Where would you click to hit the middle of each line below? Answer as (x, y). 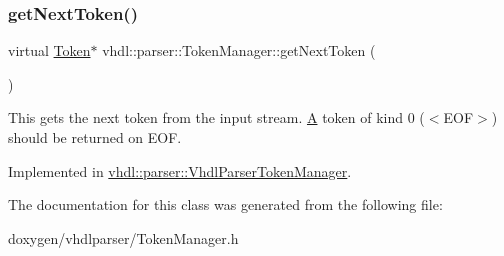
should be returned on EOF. (95, 137)
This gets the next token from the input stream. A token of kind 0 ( (216, 117)
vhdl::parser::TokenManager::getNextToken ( (239, 50)
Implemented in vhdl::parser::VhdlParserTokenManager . (180, 170)
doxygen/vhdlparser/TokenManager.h (123, 237)
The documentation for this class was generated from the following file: (225, 204)
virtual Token (49, 50)
